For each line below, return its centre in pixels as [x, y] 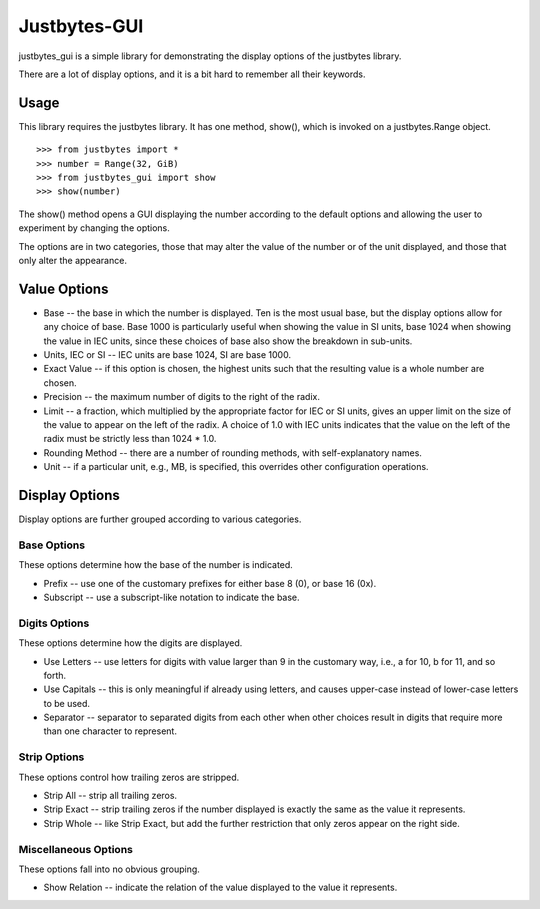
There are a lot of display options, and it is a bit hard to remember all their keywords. [192, 74]
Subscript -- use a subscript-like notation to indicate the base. [171, 597]
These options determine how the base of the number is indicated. [156, 565]
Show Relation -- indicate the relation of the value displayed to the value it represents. [220, 887]
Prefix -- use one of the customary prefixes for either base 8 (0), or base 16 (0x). [210, 583]
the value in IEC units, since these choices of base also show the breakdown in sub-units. [228, 341]
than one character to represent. [110, 731]
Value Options [63, 288]
